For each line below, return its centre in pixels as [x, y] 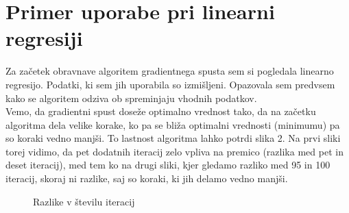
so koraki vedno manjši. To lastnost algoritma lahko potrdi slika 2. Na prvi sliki [173, 138]
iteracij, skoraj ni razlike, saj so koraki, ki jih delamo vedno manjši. [147, 178]
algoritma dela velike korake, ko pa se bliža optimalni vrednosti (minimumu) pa [173, 124]
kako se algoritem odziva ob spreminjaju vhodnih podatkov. [131, 98]
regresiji [44, 38]
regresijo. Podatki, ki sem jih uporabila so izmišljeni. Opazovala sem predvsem [170, 84]
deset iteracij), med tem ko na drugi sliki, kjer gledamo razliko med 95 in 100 [168, 165]
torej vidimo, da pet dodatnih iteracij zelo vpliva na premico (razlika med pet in [174, 151]
